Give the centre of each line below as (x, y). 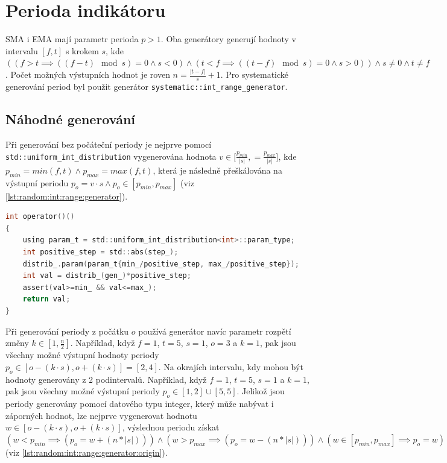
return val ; (46, 299)
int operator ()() (40, 217)
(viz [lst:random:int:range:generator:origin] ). (87, 452)
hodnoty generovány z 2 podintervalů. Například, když (106, 379)
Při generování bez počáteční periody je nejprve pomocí (109, 144)
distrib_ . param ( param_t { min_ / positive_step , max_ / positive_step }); (161, 264)
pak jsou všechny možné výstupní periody (83, 391)
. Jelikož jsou (261, 391)
